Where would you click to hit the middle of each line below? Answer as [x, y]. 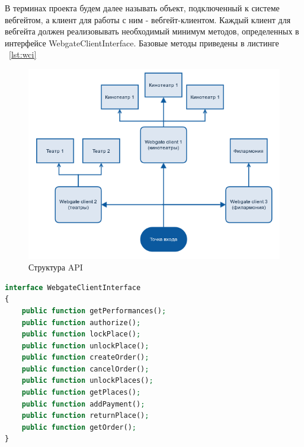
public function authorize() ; [81, 322]
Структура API [56, 267]
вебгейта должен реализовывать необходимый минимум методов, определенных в [152, 31]
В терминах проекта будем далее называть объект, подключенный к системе [142, 8]
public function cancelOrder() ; [85, 369]
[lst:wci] [23, 54]
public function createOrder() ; [85, 358]
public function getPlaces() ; [81, 393]
